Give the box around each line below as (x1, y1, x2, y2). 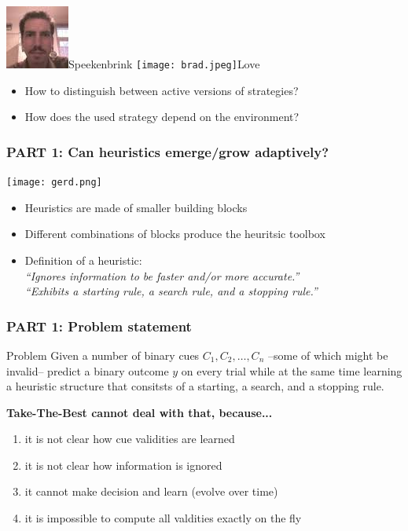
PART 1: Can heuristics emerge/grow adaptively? (6, 141, 329, 161)
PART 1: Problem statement (6, 316, 192, 335)
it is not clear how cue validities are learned (24, 430, 235, 447)
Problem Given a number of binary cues (6, 346, 200, 363)
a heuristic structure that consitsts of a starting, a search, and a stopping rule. (6, 378, 384, 394)
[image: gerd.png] (6, 177, 102, 189)
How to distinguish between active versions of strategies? (24, 82, 299, 98)
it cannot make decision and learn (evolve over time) (24, 483, 278, 500)
